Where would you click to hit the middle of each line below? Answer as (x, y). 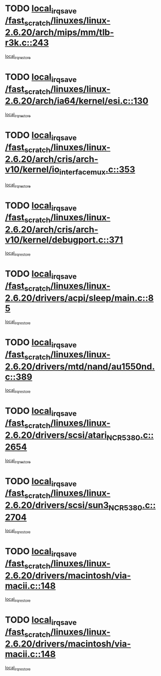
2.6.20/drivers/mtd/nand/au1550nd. (80, 366)
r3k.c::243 (27, 43)
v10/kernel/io (32, 170)
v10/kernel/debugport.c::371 (64, 239)
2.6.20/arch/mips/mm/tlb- (59, 33)
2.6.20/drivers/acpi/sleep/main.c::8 (79, 298)
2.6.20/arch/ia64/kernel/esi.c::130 (77, 101)
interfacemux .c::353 (97, 170)
